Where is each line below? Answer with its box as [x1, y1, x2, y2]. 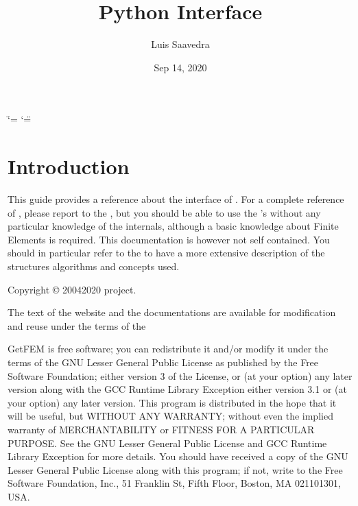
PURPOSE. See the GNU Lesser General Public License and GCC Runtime [8, 435, 327, 450]
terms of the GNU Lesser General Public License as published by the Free [8, 354, 319, 369]
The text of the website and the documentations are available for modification [8, 305, 336, 320]
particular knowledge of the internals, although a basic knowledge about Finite [8, 219, 339, 233]
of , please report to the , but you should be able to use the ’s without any [8, 205, 321, 219]
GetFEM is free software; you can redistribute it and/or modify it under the [8, 341, 329, 356]
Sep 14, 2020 [154, 60, 207, 74]
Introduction [8, 152, 130, 180]
